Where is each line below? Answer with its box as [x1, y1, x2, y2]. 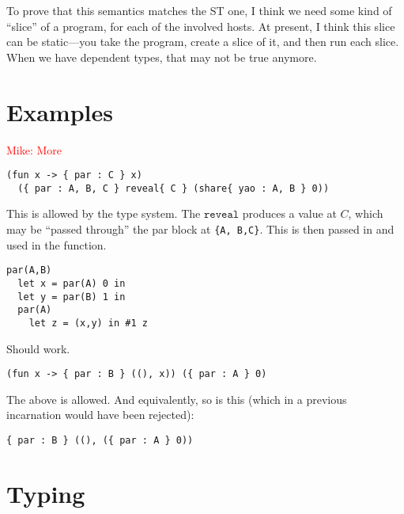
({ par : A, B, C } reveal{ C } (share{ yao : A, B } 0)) [17, 182, 330, 194]
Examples [6, 95, 113, 128]
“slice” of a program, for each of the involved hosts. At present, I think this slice [6, 17, 395, 34]
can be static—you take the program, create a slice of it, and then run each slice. [6, 33, 399, 50]
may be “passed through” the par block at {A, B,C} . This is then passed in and [6, 221, 395, 237]
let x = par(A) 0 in [17, 277, 126, 289]
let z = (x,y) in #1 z [28, 317, 148, 329]
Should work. [6, 340, 70, 356]
